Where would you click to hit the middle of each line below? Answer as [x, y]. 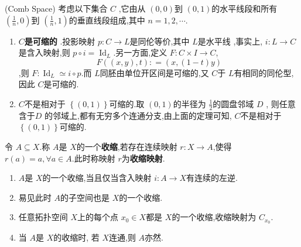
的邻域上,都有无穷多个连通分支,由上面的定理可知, [138, 115]
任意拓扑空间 [43, 217]
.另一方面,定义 [140, 52]
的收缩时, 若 [76, 237]
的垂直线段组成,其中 [107, 20]
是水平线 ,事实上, [230, 41]
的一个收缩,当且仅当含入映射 [97, 178]
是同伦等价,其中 [160, 41]
